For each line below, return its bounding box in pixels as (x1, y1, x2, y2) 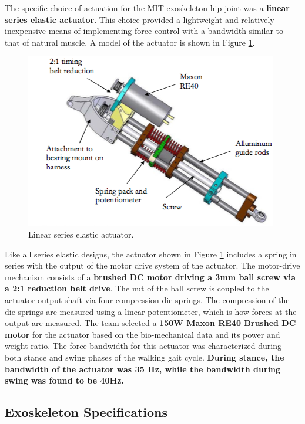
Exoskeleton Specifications (5, 403, 168, 421)
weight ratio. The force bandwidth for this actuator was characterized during (5, 340, 282, 352)
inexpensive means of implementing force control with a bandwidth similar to (5, 25, 284, 37)
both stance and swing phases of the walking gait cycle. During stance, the (5, 351, 284, 363)
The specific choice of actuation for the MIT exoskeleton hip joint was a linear (5, 2, 290, 13)
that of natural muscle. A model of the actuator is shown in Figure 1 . (5, 36, 255, 48)
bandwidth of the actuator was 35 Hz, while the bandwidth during (5, 362, 281, 375)
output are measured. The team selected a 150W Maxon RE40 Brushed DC (5, 317, 296, 329)
